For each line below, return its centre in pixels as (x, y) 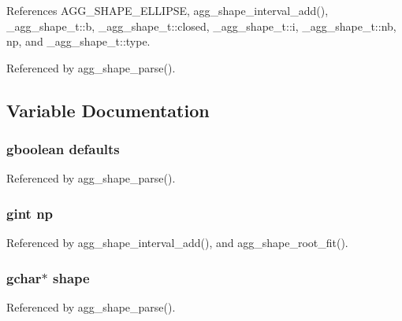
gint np (30, 213)
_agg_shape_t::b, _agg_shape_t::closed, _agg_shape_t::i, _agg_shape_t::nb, (201, 26)
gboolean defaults (63, 149)
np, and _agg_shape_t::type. (78, 41)
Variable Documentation (108, 110)
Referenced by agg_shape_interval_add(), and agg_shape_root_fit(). (177, 243)
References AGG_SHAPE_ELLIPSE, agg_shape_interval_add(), (167, 10)
